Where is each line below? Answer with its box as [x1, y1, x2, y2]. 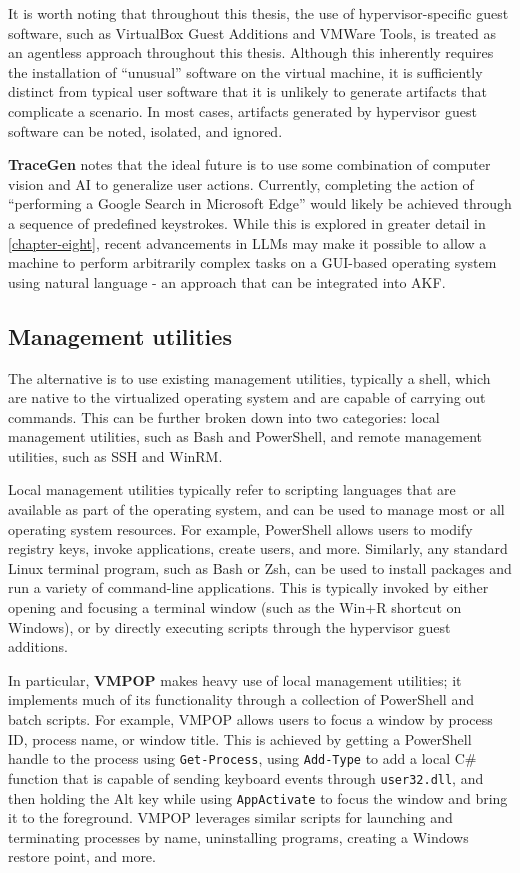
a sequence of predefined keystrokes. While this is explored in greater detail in [8, 212, 486, 233]
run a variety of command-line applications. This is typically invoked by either [8, 577, 489, 598]
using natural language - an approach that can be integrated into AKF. [8, 271, 446, 292]
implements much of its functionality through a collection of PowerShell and [8, 689, 474, 710]
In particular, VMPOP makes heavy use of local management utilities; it [8, 669, 462, 690]
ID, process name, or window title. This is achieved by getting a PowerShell [8, 728, 472, 749]
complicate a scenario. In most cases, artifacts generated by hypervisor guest [8, 100, 477, 121]
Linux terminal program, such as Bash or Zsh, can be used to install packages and [8, 557, 512, 578]
